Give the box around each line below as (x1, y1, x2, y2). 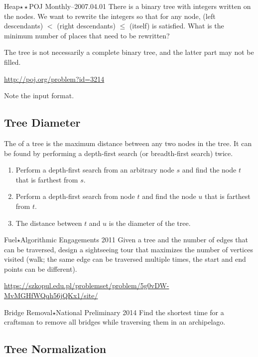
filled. (4, 56, 21, 67)
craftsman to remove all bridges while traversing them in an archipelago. (4, 317, 226, 327)
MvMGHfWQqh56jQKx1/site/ (4, 290, 98, 301)
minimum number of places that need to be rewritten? (4, 30, 170, 40)
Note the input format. (4, 90, 74, 101)
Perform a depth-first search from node (15, 191, 135, 201)
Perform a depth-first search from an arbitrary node (15, 165, 174, 175)
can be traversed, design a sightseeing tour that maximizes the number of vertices (4, 244, 253, 254)
